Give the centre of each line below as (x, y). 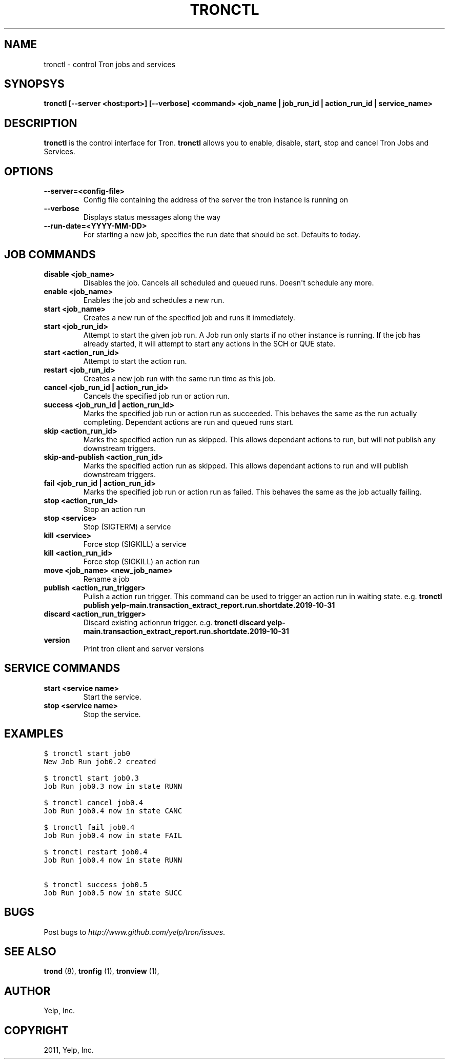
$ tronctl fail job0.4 (89, 827)
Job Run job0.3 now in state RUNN (113, 786)
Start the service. (112, 697)
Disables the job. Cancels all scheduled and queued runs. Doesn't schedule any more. (229, 282)
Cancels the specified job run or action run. (156, 396)
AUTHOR (27, 991)
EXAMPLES (34, 734)
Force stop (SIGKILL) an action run (141, 561)
